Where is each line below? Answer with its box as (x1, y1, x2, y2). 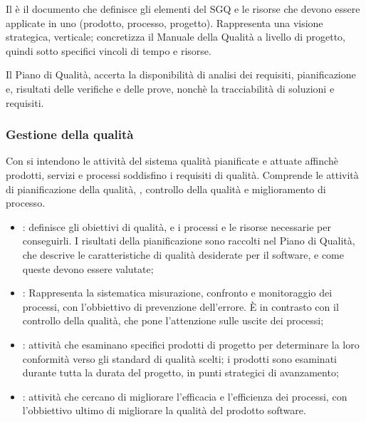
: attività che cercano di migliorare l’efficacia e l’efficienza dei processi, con (22, 388, 347, 403)
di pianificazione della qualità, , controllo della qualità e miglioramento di (6, 181, 326, 196)
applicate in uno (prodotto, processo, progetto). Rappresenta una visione (6, 15, 323, 30)
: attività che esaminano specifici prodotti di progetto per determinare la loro (22, 336, 360, 351)
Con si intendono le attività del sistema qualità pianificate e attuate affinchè (6, 153, 338, 168)
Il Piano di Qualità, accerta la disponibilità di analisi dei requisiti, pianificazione (6, 67, 356, 82)
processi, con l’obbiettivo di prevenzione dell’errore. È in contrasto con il (22, 299, 339, 314)
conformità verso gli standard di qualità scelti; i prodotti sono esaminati (22, 351, 337, 366)
